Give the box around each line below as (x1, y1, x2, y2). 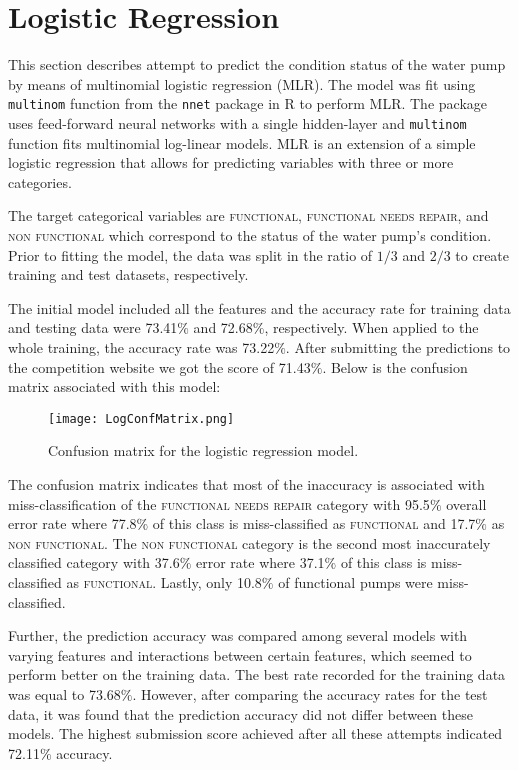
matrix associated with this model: (8, 376, 221, 397)
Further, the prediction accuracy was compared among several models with (8, 625, 468, 646)
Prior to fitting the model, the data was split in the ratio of (8, 244, 373, 265)
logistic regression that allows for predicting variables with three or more (8, 152, 454, 173)
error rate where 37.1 (196, 552, 325, 573)
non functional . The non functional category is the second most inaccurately (8, 532, 491, 553)
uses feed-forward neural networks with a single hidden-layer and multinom (8, 112, 467, 133)
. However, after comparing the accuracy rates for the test (132, 683, 488, 704)
